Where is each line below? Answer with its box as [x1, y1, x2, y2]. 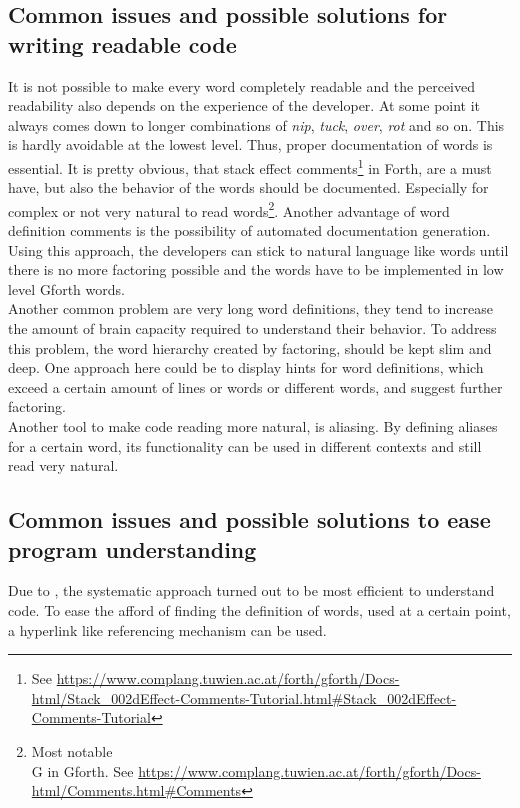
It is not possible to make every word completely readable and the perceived [8, 75, 476, 96]
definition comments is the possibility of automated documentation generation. [8, 220, 491, 241]
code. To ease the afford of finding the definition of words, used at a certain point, [8, 599, 511, 620]
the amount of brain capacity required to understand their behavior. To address [8, 318, 497, 339]
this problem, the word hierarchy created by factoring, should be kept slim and [8, 337, 492, 358]
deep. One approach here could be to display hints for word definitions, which [8, 357, 484, 378]
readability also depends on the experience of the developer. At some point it [8, 95, 481, 116]
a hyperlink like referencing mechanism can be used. [8, 619, 327, 640]
